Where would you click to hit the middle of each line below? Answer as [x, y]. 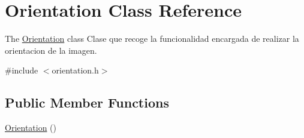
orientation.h [75, 70]
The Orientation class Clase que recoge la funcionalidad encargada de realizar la [152, 39]
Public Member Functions [87, 102]
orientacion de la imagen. [51, 50]
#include [22, 70]
